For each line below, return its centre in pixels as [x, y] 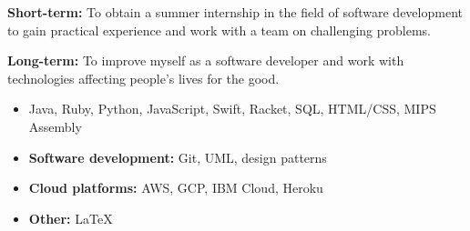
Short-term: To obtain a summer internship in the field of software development [235, 12]
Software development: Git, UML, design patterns [178, 157]
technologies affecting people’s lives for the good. [143, 78]
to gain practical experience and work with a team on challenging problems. [219, 30]
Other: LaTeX [71, 218]
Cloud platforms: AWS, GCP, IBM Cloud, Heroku [176, 188]
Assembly [55, 126]
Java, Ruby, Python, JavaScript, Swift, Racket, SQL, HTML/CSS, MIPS [232, 109]
